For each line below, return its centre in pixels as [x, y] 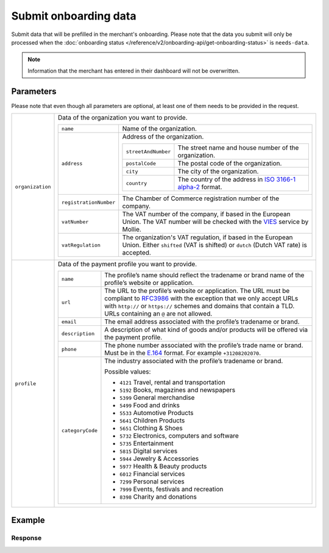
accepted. [137, 253]
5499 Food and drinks [150, 405]
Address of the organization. [163, 137]
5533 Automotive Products [157, 413]
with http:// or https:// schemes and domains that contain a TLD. [200, 306]
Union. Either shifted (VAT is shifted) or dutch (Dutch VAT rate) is [214, 245]
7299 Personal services [152, 482]
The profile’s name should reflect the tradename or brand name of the [204, 275]
